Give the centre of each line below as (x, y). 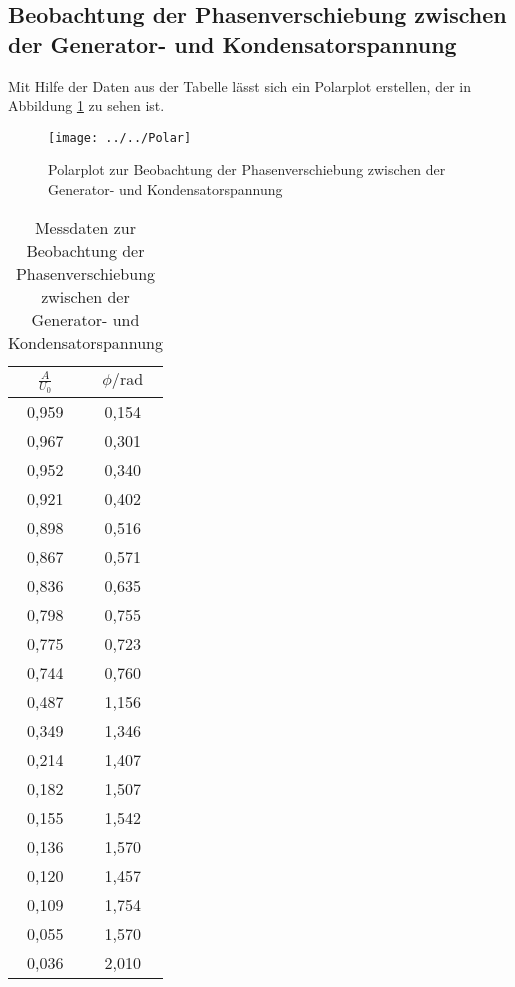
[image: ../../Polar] (120, 137)
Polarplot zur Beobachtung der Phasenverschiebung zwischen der (247, 169)
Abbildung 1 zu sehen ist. (86, 105)
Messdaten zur (85, 227)
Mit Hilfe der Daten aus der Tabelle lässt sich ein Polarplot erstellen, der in (239, 85)
